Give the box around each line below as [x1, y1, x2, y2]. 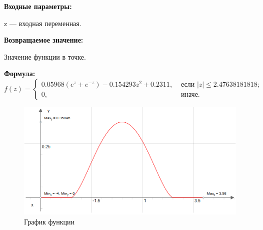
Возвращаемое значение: [4, 35, 83, 45]
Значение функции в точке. [4, 51, 86, 62]
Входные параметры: [4, 1, 72, 11]
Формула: [4, 68, 35, 79]
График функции [24, 216, 74, 226]
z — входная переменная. [4, 18, 81, 28]
